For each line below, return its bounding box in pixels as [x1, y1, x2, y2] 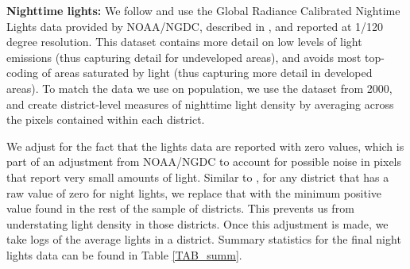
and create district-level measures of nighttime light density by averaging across [6, 95, 394, 112]
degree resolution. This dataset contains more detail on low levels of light [6, 33, 362, 50]
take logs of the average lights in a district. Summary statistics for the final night [6, 231, 401, 248]
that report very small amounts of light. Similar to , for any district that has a [6, 168, 389, 185]
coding [6, 64, 39, 81]
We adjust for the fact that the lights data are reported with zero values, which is [6, 137, 404, 154]
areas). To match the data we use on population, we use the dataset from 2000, [6, 79, 393, 96]
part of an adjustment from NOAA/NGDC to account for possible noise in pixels [6, 153, 402, 170]
